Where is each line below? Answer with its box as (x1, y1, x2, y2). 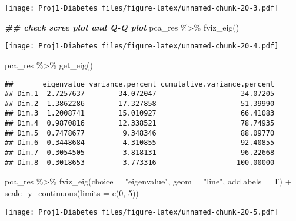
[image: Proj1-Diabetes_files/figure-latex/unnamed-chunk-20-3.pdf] (5, 4, 279, 12)
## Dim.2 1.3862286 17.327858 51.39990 (5, 99, 275, 108)
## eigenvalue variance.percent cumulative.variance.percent (5, 80, 275, 88)
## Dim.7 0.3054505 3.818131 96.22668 (5, 149, 275, 157)
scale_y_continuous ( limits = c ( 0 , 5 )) (5, 187, 139, 199)
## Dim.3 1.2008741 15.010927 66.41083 (5, 109, 275, 118)
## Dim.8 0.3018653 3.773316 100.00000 (5, 158, 275, 167)
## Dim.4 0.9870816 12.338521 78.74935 (5, 119, 275, 128)
